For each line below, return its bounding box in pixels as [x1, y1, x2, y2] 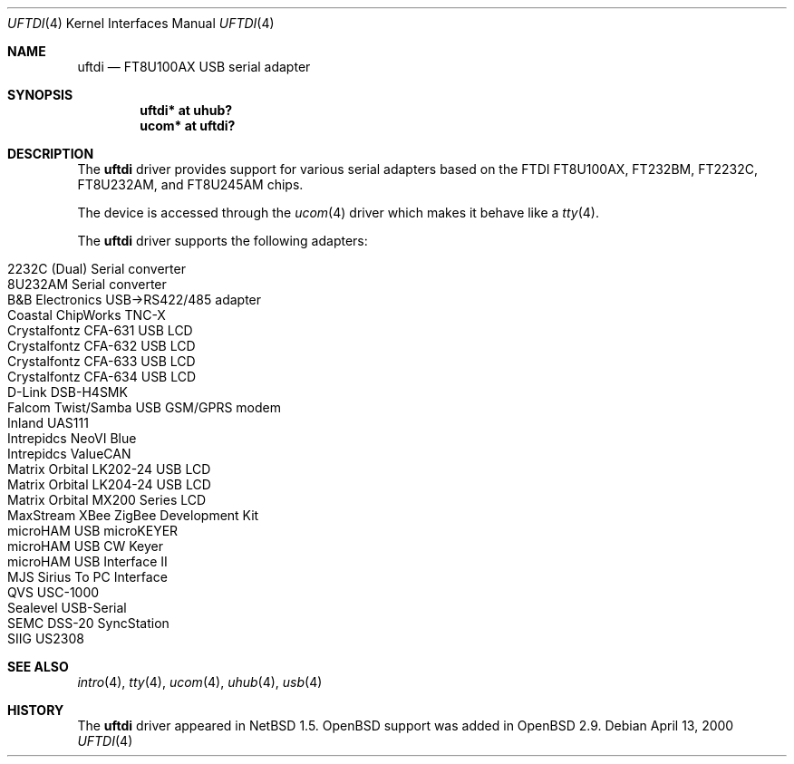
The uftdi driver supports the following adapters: [77, 233, 368, 248]
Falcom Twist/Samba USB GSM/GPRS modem [7, 400, 281, 415]
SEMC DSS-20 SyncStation [7, 615, 169, 631]
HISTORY [7, 702, 64, 718]
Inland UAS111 [7, 415, 89, 430]
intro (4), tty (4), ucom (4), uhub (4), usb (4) [77, 674, 323, 690]
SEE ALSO [7, 659, 69, 674]
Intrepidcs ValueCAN [7, 446, 131, 461]
